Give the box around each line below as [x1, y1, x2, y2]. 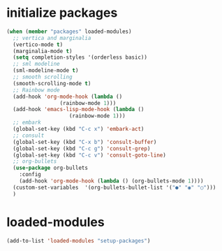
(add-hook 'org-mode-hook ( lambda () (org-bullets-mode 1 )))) [19, 178, 204, 185]
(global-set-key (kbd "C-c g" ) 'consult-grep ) [13, 145, 151, 152]
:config [19, 171, 41, 178]
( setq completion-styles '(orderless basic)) [13, 54, 148, 61]
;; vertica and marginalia [13, 34, 91, 41]
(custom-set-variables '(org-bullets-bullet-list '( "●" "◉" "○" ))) [13, 184, 216, 191]
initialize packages [6, 5, 118, 21]
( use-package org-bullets [13, 164, 89, 172]
